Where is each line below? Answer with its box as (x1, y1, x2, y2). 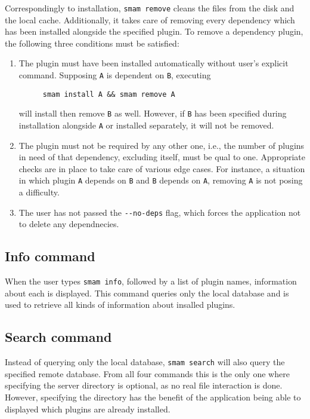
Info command (5, 247, 95, 265)
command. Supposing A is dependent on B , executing (18, 69, 211, 81)
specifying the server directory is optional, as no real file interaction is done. (5, 379, 283, 392)
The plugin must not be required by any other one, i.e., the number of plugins (18, 139, 305, 151)
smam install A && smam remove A (42, 90, 175, 99)
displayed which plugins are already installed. (5, 402, 170, 415)
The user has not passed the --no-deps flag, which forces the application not (18, 206, 301, 218)
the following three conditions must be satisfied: (5, 36, 179, 49)
